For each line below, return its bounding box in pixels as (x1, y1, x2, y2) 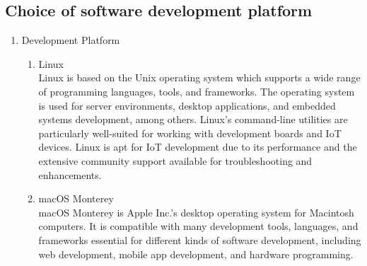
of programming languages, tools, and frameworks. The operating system (38, 83, 355, 98)
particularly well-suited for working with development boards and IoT (38, 125, 342, 140)
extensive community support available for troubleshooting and (38, 153, 313, 168)
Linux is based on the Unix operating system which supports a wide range (38, 70, 361, 85)
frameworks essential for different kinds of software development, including (38, 232, 361, 247)
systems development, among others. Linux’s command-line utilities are (38, 112, 348, 127)
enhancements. (38, 167, 102, 182)
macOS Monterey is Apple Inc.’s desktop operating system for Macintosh (38, 204, 354, 219)
